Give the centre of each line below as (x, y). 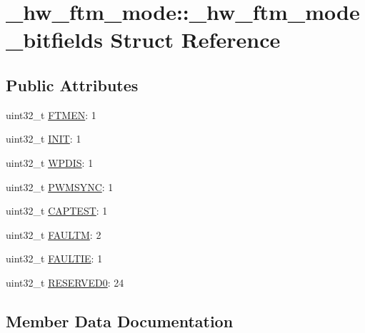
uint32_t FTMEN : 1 (51, 114)
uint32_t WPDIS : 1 (50, 162)
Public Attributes (72, 84)
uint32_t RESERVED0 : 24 (65, 282)
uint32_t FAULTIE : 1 (54, 258)
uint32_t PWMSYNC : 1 (60, 186)
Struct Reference (195, 40)
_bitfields (54, 40)
